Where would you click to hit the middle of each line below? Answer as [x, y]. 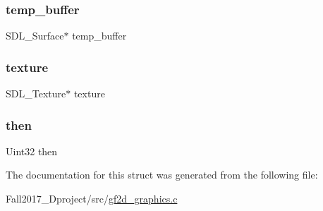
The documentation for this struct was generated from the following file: [162, 175]
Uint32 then [32, 151]
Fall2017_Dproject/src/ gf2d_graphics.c [92, 199]
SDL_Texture [36, 94]
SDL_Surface [35, 36]
